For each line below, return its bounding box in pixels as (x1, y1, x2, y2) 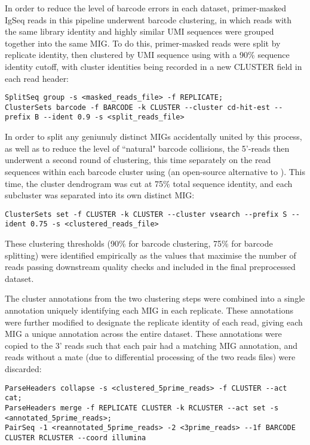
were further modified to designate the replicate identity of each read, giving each (5, 315, 303, 328)
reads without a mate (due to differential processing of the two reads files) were (5, 351, 296, 363)
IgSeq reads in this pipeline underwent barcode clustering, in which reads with (5, 13, 292, 26)
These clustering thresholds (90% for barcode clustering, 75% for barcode (5, 237, 273, 249)
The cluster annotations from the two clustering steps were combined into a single (5, 292, 305, 305)
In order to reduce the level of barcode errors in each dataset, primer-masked (5, 2, 287, 14)
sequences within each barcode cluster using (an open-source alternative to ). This (5, 165, 306, 177)
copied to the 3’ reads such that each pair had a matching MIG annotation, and (5, 339, 297, 351)
